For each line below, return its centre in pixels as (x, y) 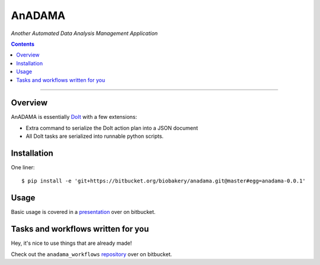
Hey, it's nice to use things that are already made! (71, 243)
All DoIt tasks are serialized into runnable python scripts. (95, 136)
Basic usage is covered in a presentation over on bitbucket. (83, 212)
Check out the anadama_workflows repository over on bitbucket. (91, 254)
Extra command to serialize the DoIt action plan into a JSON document (112, 128)
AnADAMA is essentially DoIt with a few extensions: (74, 117)
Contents (23, 44)
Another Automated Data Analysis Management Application (84, 33)
